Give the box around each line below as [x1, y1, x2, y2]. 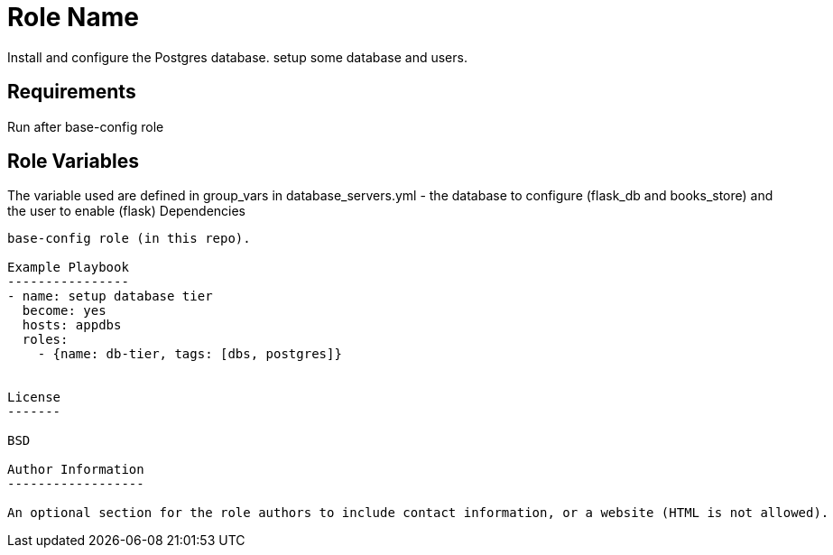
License [7, 390, 61, 405]
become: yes [22, 303, 106, 319]
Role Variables [7, 150, 139, 173]
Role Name [7, 2, 139, 32]
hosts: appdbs [22, 318, 122, 333]
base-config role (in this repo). [7, 231, 251, 246]
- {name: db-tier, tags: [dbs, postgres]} [37, 347, 342, 362]
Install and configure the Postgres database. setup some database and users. [7, 49, 467, 65]
